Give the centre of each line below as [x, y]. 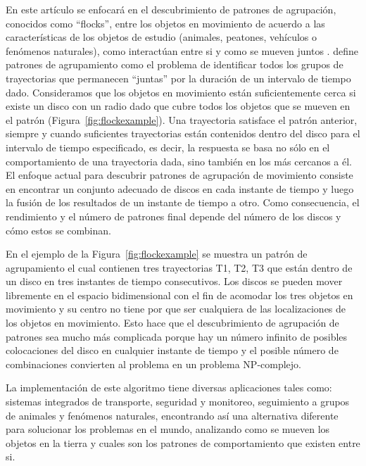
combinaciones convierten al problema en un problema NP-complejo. [153, 364]
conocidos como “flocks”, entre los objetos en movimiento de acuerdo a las [165, 23]
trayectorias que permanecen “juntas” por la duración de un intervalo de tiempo [178, 78]
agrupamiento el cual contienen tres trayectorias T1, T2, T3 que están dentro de [179, 267]
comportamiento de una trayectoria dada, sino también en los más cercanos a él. [179, 161]
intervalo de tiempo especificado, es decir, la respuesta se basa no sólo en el [168, 147]
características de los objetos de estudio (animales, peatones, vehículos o [162, 37]
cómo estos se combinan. [58, 230]
